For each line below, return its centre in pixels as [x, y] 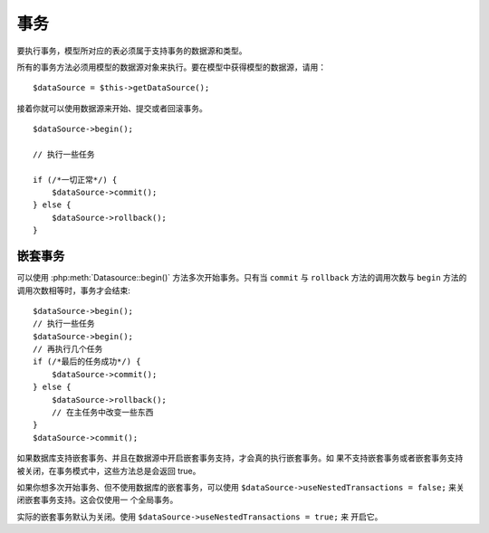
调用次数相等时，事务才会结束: [74, 290]
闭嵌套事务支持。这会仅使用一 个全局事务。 [97, 500]
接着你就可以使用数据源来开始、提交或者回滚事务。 [112, 108]
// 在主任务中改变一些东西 [102, 413]
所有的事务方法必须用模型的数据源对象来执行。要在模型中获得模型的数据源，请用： [171, 67]
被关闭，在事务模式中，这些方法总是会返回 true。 [109, 471]
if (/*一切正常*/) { [75, 180]
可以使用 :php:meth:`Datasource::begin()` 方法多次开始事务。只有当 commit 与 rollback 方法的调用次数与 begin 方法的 [242, 278]
